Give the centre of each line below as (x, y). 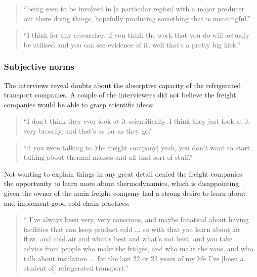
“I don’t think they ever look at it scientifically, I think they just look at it (136, 121)
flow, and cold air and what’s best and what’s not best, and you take (128, 239)
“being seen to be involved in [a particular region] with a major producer (134, 8)
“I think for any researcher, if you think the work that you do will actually (136, 35)
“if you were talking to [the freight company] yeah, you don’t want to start (137, 147)
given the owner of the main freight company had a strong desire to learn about (125, 193)
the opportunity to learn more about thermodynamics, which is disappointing (122, 183)
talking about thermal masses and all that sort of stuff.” (108, 157)
